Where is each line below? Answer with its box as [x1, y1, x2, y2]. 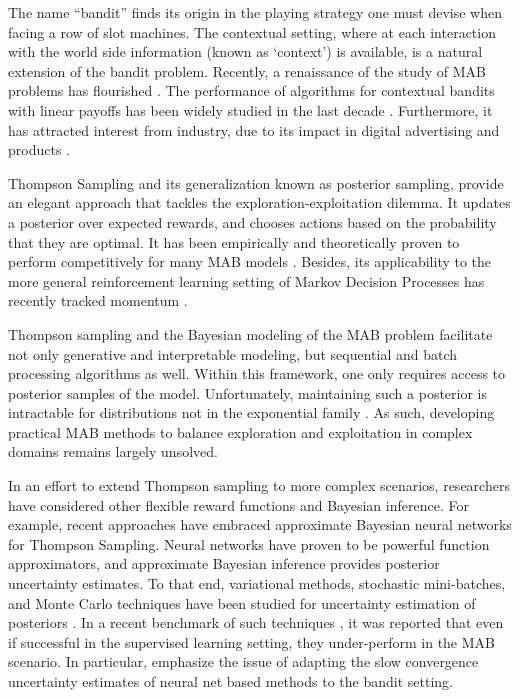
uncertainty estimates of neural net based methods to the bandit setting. [8, 671, 453, 691]
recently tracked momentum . [8, 290, 188, 311]
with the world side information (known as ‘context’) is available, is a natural [8, 41, 483, 62]
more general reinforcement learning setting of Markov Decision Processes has [8, 270, 485, 291]
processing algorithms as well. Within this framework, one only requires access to [8, 363, 506, 384]
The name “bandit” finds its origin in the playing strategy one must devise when [8, 2, 502, 22]
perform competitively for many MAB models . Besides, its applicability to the [8, 251, 492, 272]
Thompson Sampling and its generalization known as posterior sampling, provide [8, 172, 504, 193]
